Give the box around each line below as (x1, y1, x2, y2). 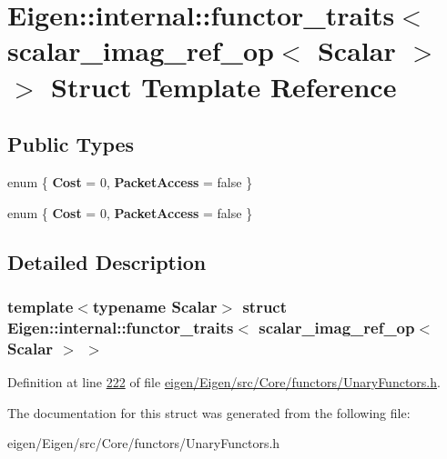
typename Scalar (92, 294, 218, 317)
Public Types (7, 130, 135, 158)
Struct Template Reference (51, 67, 397, 105)
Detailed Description (7, 247, 207, 275)
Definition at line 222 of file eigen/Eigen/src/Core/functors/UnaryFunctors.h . (7, 372, 441, 391)
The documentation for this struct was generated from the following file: (7, 403, 411, 422)
